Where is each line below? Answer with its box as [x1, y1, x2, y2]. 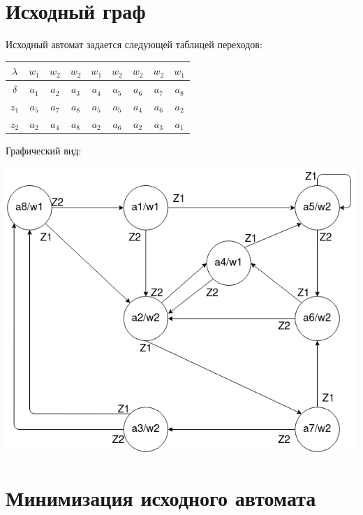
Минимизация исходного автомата [6, 483, 316, 512]
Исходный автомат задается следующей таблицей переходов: [6, 37, 262, 52]
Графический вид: [6, 143, 82, 157]
